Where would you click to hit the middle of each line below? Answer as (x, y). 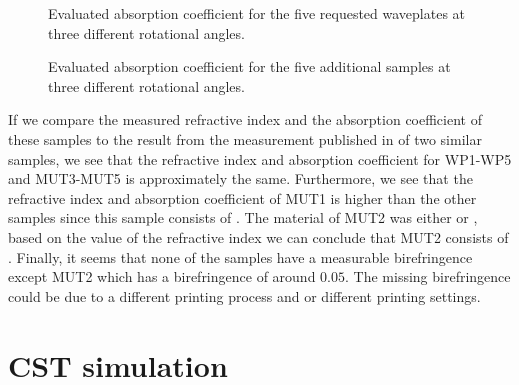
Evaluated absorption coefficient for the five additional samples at (249, 66)
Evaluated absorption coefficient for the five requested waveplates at (257, 13)
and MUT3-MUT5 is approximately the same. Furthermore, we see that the (240, 178)
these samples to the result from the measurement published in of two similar (245, 138)
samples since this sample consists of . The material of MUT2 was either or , (243, 217)
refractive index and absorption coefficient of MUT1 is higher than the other (242, 197)
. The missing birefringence (428, 276)
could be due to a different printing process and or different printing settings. (244, 295)
